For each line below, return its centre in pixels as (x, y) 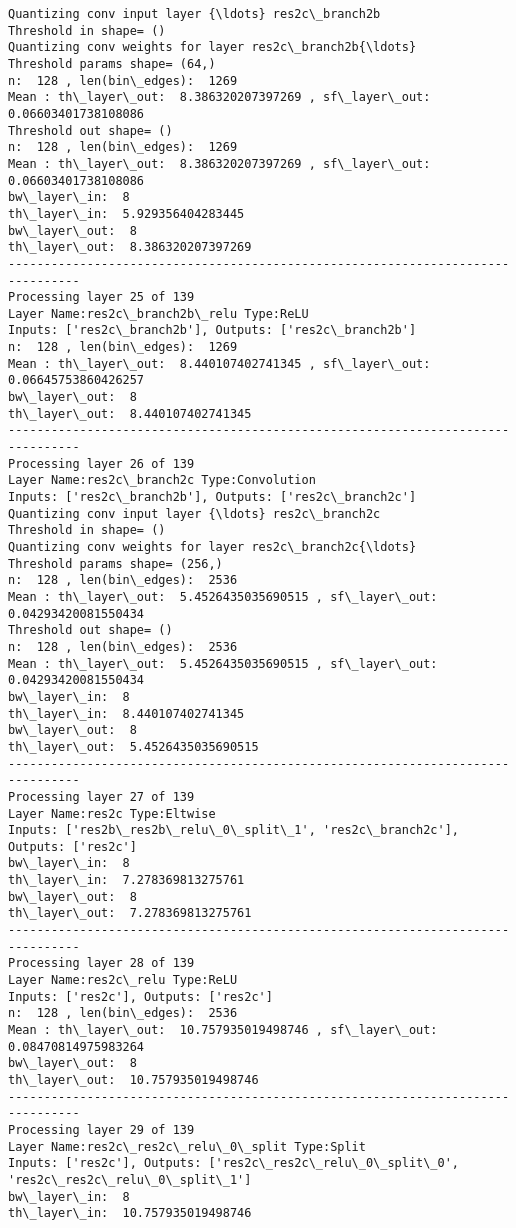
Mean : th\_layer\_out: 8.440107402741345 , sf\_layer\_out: (219, 363)
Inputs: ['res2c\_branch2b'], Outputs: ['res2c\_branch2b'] (212, 330)
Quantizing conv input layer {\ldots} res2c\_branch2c (194, 513)
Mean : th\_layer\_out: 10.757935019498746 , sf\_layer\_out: (223, 1030)
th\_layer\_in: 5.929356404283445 (126, 213)
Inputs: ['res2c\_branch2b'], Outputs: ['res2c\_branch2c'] (212, 497)
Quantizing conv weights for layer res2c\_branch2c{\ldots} (212, 547)
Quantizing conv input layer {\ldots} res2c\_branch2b (194, 14)
